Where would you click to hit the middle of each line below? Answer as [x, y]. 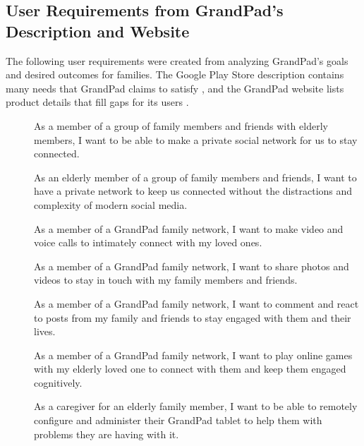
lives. [45, 331]
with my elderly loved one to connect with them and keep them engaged [190, 369]
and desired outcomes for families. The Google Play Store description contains [175, 74]
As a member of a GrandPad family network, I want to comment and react [196, 303]
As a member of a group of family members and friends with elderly [181, 125]
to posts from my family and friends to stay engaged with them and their [193, 317]
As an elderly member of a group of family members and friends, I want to [195, 177]
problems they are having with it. [107, 434]
